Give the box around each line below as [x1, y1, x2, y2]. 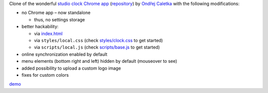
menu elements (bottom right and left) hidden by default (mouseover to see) [21, 58, 177, 64]
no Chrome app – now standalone [21, 10, 91, 16]
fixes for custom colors [21, 72, 69, 78]
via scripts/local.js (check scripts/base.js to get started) [34, 45, 160, 50]
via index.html [34, 30, 63, 37]
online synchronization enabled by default [21, 51, 108, 57]
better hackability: [21, 24, 59, 30]
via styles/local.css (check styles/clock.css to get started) [34, 37, 163, 43]
